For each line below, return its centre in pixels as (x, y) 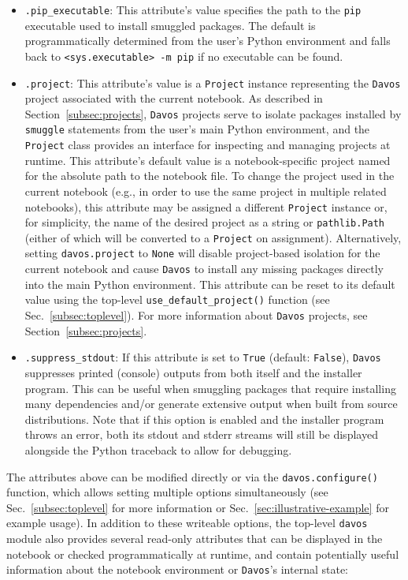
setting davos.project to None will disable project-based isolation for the (202, 253)
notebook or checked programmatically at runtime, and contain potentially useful (203, 554)
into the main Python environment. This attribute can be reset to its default (210, 284)
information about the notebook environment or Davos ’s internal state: (177, 569)
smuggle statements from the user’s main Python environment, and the (197, 129)
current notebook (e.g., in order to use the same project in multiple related (206, 191)
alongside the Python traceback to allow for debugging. (158, 449)
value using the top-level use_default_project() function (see (177, 299)
